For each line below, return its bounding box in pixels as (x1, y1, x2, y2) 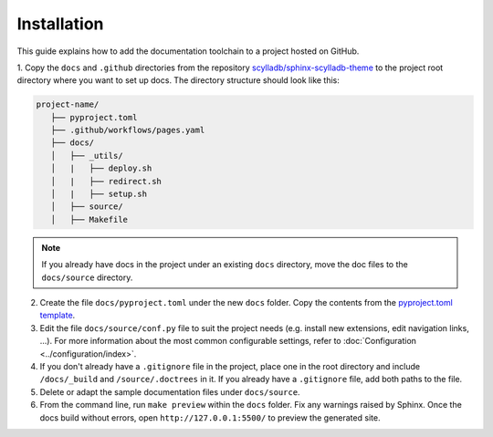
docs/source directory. (41, 272, 133, 283)
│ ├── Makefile (50, 214, 128, 224)
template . (39, 310, 76, 321)
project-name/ (36, 99, 100, 109)
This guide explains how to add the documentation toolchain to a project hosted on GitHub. (16, 46, 360, 57)
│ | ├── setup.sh (50, 189, 148, 200)
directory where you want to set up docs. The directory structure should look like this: (16, 75, 340, 86)
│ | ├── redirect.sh (50, 176, 162, 186)
